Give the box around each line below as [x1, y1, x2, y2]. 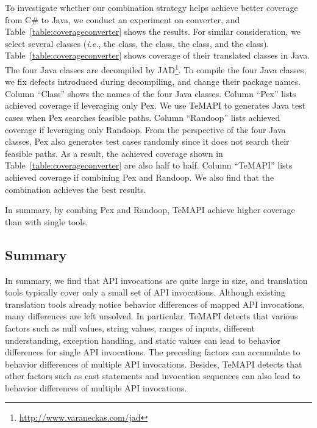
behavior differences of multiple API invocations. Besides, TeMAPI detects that [5, 357, 302, 370]
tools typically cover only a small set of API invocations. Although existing [5, 286, 285, 299]
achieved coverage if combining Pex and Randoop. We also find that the [5, 170, 274, 183]
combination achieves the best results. [5, 183, 146, 195]
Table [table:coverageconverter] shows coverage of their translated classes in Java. [5, 49, 310, 62]
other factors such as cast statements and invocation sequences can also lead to [5, 369, 301, 382]
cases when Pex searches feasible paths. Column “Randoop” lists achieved [5, 111, 280, 123]
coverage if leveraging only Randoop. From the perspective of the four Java [5, 123, 286, 136]
